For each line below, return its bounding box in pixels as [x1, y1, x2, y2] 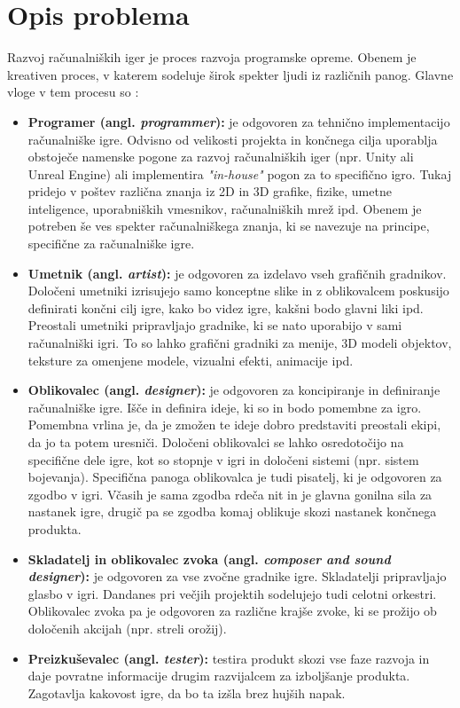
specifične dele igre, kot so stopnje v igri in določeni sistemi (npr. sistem [27, 450, 419, 468]
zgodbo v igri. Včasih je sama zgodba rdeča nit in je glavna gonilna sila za [27, 484, 433, 503]
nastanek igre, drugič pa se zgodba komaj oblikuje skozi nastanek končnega [27, 502, 437, 521]
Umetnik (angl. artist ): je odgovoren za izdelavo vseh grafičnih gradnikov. [27, 264, 447, 282]
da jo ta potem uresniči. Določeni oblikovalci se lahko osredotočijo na [27, 433, 404, 451]
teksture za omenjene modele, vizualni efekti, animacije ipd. [27, 350, 354, 369]
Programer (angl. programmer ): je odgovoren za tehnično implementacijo [27, 112, 450, 130]
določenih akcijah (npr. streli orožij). [27, 618, 227, 637]
